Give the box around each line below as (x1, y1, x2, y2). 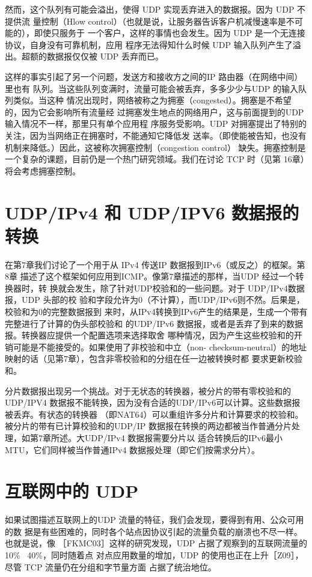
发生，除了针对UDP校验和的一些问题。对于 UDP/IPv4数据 (75, 281, 305, 294)
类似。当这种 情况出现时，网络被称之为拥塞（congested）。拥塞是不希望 (13, 94, 292, 106)
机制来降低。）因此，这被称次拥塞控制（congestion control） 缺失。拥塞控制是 (5, 141, 306, 153)
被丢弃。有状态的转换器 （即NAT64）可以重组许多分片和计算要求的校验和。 (5, 408, 304, 420)
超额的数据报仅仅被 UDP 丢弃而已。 (21, 50, 164, 63)
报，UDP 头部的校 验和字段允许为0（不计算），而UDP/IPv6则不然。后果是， (5, 293, 305, 306)
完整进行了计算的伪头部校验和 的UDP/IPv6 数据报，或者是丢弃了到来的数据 (5, 317, 304, 329)
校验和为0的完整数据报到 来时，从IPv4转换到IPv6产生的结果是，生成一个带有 (5, 305, 308, 317)
